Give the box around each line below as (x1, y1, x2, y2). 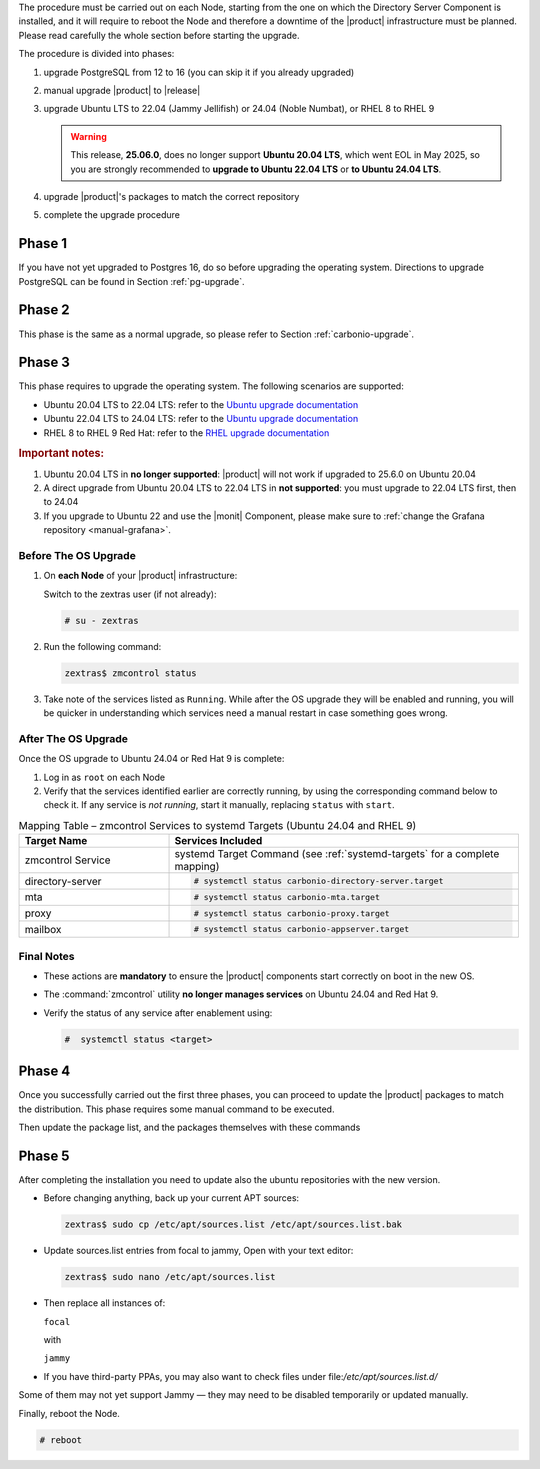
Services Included (174, 834, 263, 848)
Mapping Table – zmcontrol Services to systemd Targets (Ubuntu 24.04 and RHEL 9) (18, 818, 417, 832)
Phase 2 (18, 301, 70, 319)
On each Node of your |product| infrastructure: (43, 570, 238, 582)
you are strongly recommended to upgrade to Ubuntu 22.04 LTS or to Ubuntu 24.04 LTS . (70, 163, 442, 175)
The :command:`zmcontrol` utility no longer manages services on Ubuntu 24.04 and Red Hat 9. (43, 988, 439, 1000)
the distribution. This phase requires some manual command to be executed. (18, 1103, 335, 1115)
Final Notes (18, 949, 75, 963)
